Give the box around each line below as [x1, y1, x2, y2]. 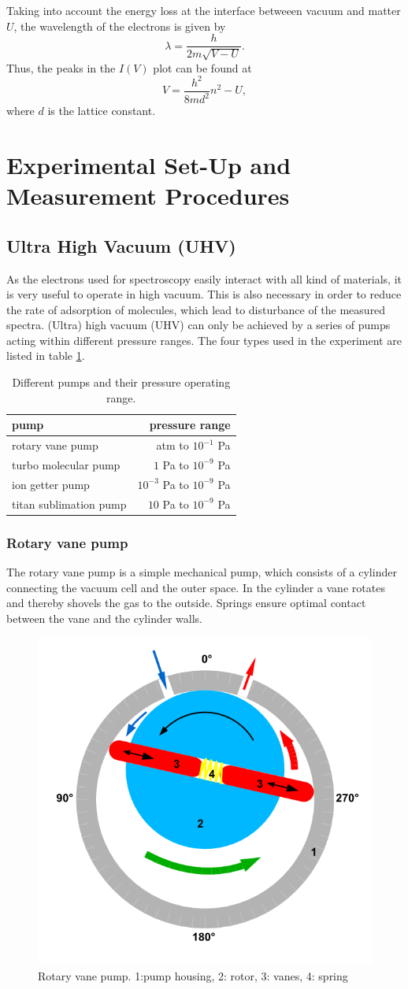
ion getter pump [12, 476, 90, 492]
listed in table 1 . [6, 347, 85, 364]
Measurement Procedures [6, 180, 290, 212]
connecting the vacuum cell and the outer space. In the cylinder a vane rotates [6, 579, 385, 595]
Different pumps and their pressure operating [12, 374, 231, 391]
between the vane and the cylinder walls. [6, 609, 202, 626]
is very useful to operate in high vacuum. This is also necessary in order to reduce [6, 286, 402, 302]
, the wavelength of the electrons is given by [13, 17, 226, 34]
